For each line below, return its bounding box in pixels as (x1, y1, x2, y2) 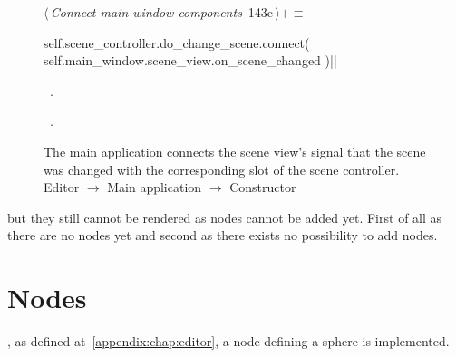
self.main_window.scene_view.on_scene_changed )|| (44, 51, 337, 70)
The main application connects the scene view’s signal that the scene (44, 141, 426, 160)
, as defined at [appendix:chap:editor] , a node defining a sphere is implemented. (7, 332, 450, 351)
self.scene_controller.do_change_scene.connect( (44, 33, 310, 52)
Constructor (229, 178, 296, 197)
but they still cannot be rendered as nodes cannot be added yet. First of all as (7, 207, 442, 227)
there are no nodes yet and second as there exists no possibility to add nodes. (7, 226, 438, 245)
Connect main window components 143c (50, 3, 274, 21)
